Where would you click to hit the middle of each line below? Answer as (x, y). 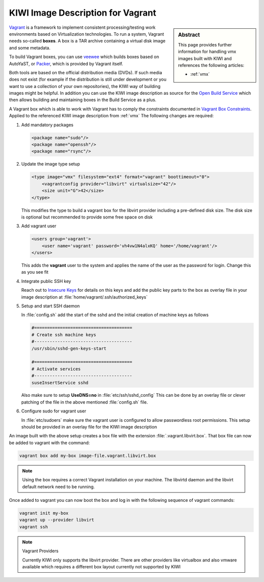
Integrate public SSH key (46, 281)
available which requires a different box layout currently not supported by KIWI (101, 566)
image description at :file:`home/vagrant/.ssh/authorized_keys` (84, 297)
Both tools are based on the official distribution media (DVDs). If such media (86, 72)
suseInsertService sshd (60, 383)
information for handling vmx (207, 52)
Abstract (189, 35)
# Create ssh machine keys (64, 334)
